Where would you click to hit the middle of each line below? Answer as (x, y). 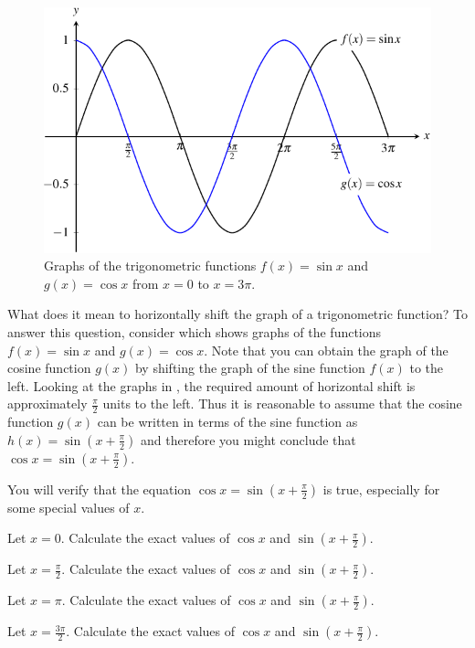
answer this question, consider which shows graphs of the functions (195, 332)
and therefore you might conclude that (248, 439)
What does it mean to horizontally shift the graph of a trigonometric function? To (237, 314)
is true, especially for (381, 489)
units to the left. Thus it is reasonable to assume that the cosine (282, 404)
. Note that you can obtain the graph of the (326, 350)
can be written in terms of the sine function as (227, 422)
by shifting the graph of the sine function (250, 368)
